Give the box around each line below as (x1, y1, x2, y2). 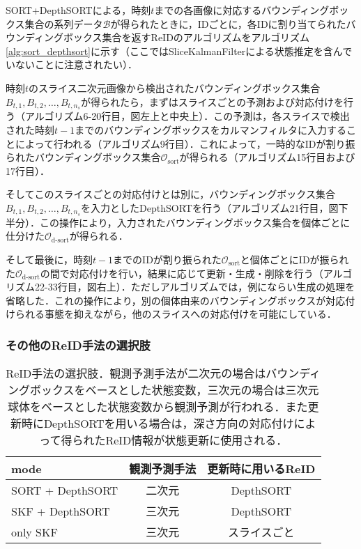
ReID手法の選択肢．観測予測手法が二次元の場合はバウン (6, 365, 300, 382)
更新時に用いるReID (207, 461, 316, 477)
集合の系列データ (24, 16, 103, 31)
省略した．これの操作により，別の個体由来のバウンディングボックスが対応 (6, 293, 346, 307)
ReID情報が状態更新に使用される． (105, 432, 288, 449)
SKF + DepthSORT (11, 502, 110, 519)
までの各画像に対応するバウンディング (154, 3, 330, 17)
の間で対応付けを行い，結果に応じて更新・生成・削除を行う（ (40, 265, 323, 280)
